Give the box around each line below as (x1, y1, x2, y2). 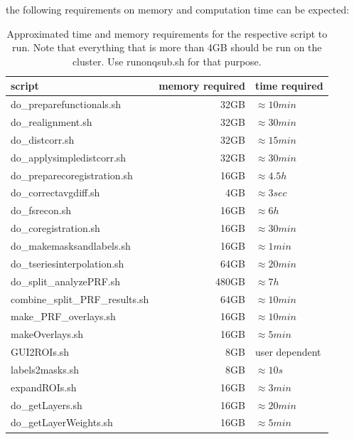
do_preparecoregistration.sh (11, 167, 133, 182)
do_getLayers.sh (11, 397, 82, 412)
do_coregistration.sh (11, 221, 100, 236)
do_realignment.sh (11, 115, 92, 129)
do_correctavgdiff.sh (11, 185, 100, 200)
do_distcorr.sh (11, 132, 75, 147)
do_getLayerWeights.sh (11, 415, 113, 430)
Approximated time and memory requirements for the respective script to (6, 26, 328, 41)
